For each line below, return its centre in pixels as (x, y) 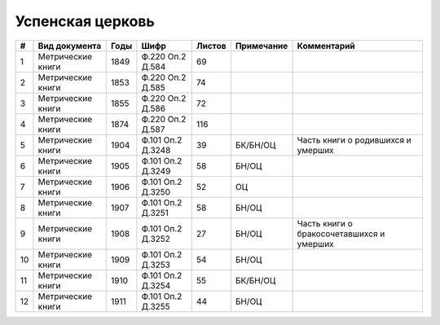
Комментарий (326, 46)
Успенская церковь (85, 21)
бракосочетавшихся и (341, 234)
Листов (211, 46)
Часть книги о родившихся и (354, 140)
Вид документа (70, 46)
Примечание (262, 46)
